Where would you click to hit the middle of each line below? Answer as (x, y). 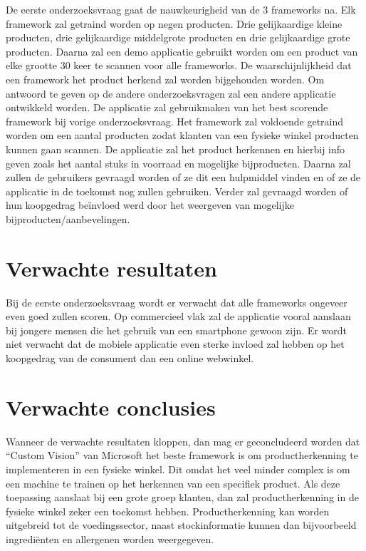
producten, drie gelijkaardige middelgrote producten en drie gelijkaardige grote (178, 37)
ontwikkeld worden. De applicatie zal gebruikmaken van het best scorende (167, 107)
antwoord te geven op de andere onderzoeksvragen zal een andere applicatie (171, 93)
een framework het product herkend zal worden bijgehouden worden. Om (165, 79)
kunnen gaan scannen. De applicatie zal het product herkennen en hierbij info (176, 149)
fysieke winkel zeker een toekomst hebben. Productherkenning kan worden (168, 511)
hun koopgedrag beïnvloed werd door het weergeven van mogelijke (150, 205)
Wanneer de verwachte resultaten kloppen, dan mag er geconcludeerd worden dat (183, 441)
